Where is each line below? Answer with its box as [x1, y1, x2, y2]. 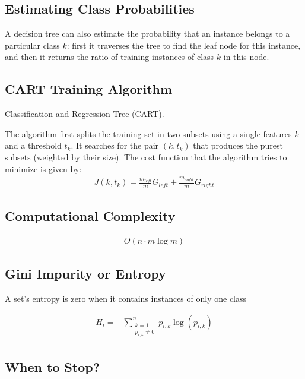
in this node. [223, 50, 269, 63]
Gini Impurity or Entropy [5, 264, 166, 283]
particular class [5, 39, 60, 51]
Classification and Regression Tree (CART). [5, 108, 164, 120]
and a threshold [5, 139, 62, 151]
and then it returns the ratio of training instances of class [5, 50, 214, 63]
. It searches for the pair [71, 139, 159, 151]
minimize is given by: [5, 162, 82, 175]
